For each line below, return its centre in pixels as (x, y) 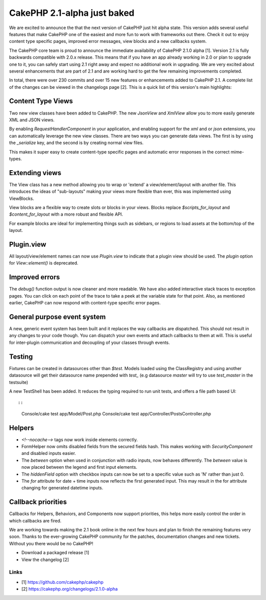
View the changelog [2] (45, 560)
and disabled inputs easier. (49, 453)
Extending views (35, 173)
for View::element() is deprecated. (44, 263)
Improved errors (34, 277)
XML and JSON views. (32, 120)
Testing (21, 356)
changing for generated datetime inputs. (62, 488)
